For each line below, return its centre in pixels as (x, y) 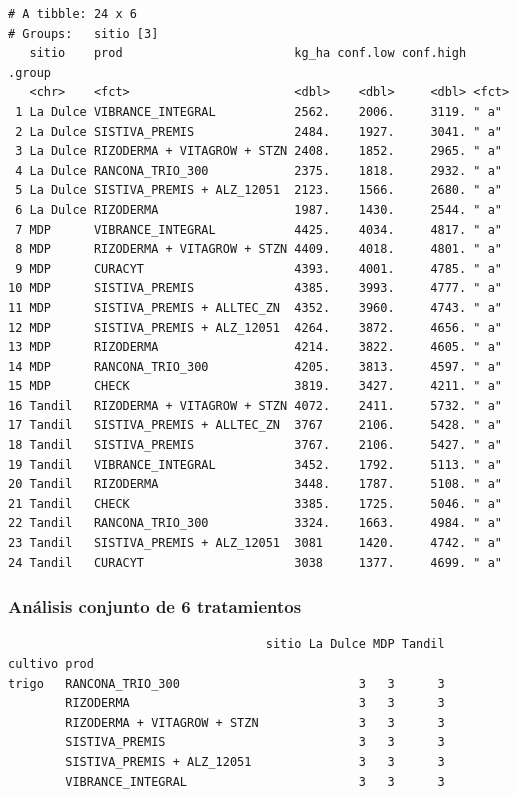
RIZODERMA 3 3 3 (255, 703)
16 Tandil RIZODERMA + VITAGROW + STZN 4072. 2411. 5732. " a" (255, 405)
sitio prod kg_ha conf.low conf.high (248, 53)
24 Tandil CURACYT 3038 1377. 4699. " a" (255, 562)
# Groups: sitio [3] (83, 33)
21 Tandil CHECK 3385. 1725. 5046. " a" (255, 503)
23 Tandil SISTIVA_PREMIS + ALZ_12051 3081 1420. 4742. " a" (255, 543)
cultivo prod (51, 664)
